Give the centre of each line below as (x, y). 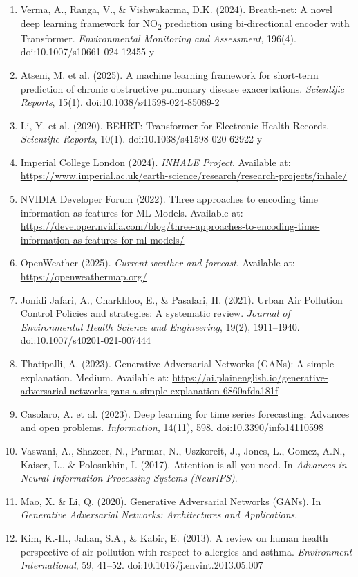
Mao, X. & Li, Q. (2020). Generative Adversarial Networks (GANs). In (171, 501)
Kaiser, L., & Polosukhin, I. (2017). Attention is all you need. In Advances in (183, 464)
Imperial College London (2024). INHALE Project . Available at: (156, 162)
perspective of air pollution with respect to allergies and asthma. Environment (186, 551)
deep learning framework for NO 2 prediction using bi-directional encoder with (185, 24)
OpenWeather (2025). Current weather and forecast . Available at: (158, 263)
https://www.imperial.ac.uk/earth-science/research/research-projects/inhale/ (184, 175)
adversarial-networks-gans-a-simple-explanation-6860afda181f (149, 391)
